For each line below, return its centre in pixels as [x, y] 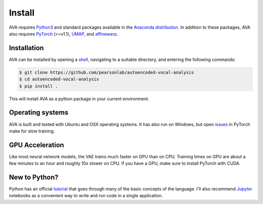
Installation [26, 48]
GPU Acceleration [37, 145]
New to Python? [34, 177]
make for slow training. [32, 131]
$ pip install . [39, 86]
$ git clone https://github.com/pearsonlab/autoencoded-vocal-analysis [107, 72]
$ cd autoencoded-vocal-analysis [59, 79]
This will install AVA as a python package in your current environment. [79, 99]
